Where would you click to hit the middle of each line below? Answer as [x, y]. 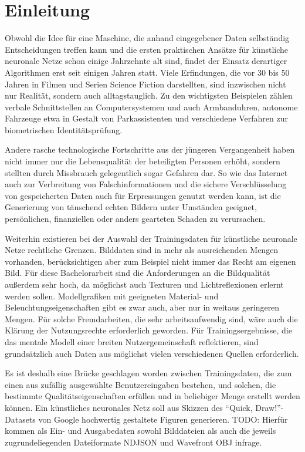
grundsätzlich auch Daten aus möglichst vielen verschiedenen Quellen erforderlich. [152, 353]
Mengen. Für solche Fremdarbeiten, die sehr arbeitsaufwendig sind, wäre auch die [151, 318]
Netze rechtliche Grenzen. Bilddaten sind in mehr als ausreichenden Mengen [142, 250]
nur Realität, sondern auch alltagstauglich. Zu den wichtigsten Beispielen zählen [149, 95]
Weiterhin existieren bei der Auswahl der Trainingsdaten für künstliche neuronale [151, 238]
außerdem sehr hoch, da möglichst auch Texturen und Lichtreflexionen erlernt [144, 284]
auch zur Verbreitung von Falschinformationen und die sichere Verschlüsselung [146, 184]
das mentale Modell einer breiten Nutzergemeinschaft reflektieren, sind [132, 341]
